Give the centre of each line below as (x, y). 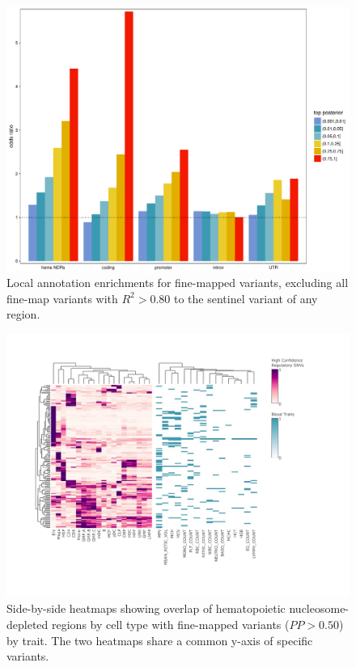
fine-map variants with (62, 298)
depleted (28, 624)
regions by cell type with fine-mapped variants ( (170, 624)
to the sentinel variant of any (246, 298)
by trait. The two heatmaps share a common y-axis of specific (160, 640)
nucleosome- (319, 608)
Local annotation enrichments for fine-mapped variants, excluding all (178, 283)
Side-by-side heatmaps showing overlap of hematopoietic (146, 608)
